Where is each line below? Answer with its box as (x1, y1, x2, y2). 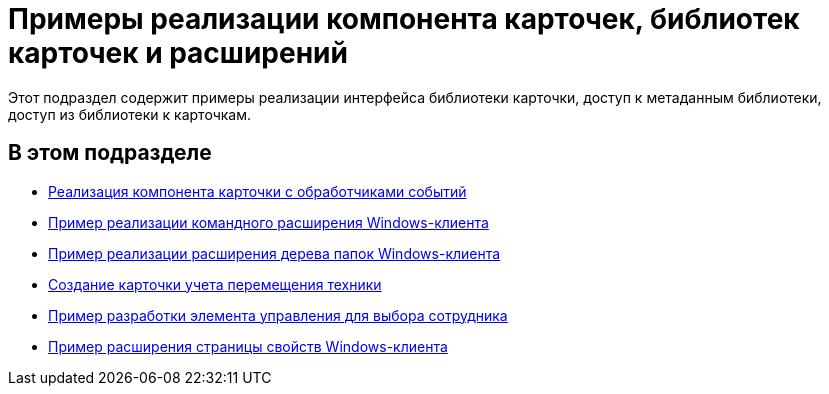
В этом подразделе (8, 140, 212, 166)
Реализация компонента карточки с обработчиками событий (48, 182, 467, 200)
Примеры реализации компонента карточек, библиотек (8, 2, 800, 36)
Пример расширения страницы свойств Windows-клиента (48, 337, 448, 355)
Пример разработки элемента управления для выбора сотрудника (48, 306, 508, 324)
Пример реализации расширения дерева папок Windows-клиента (48, 244, 501, 262)
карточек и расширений (8, 36, 348, 70)
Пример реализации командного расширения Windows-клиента (48, 213, 489, 231)
